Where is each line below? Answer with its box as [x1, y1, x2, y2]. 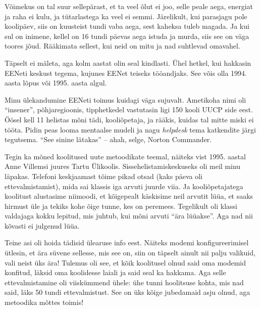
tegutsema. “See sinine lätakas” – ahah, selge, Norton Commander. [5, 134, 212, 145]
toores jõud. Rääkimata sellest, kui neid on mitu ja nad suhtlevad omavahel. [5, 40, 240, 51]
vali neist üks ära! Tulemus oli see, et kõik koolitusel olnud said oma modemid [5, 257, 246, 268]
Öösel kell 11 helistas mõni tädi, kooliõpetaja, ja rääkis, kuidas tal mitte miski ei [5, 114, 254, 124]
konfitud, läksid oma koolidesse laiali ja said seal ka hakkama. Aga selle [5, 267, 226, 278]
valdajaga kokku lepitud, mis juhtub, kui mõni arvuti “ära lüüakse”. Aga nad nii [5, 210, 253, 221]
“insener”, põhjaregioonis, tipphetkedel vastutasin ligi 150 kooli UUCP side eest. [5, 104, 253, 115]
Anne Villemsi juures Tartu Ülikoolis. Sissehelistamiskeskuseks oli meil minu [5, 161, 241, 171]
